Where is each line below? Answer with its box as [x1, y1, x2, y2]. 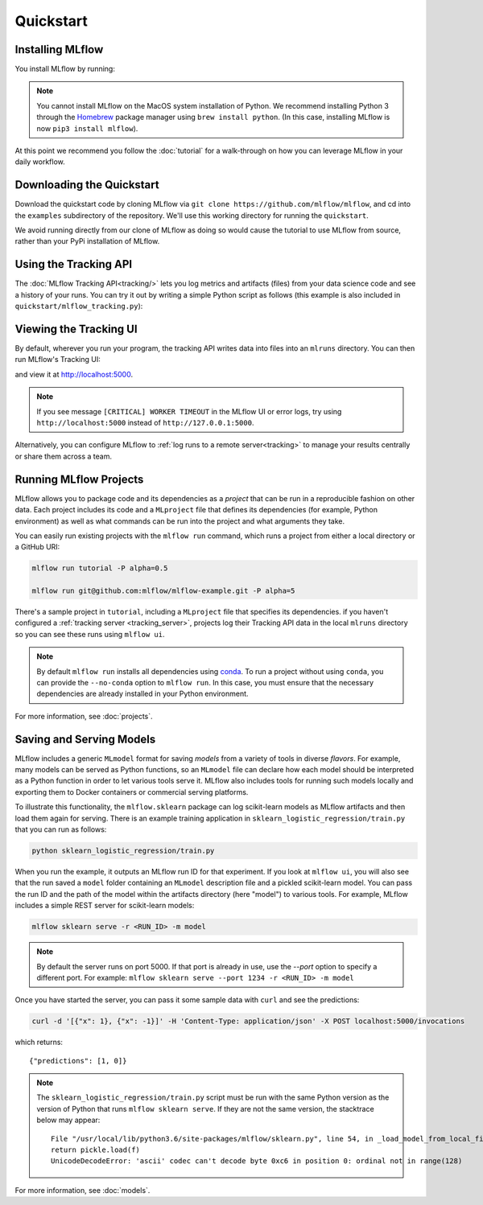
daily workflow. [14, 157, 66, 167]
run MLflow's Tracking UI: [14, 355, 101, 364]
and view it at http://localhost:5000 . [14, 369, 133, 379]
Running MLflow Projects [14, 472, 144, 486]
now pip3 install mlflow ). [36, 123, 138, 133]
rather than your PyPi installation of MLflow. [14, 236, 160, 246]
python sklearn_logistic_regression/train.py [31, 846, 215, 855]
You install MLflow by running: [14, 64, 116, 74]
